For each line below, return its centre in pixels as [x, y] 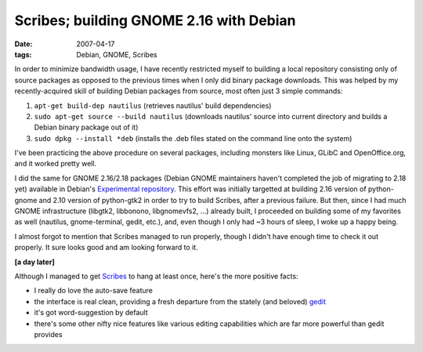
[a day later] [34, 262]
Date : [23, 44]
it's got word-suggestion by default [91, 313]
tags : [23, 54]
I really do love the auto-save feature [93, 291]
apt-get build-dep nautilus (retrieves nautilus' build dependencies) [153, 105]
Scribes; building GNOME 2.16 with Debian [155, 20]
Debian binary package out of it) [86, 127]
